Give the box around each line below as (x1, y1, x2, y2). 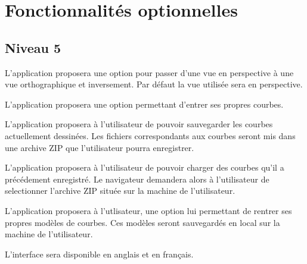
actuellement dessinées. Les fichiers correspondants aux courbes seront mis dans (5, 129, 296, 142)
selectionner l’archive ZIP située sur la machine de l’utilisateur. (5, 184, 235, 197)
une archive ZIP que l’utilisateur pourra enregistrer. (5, 141, 194, 153)
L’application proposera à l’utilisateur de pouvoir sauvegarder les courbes (5, 118, 273, 130)
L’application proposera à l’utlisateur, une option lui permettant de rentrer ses (5, 204, 292, 216)
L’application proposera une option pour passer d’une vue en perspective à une (5, 66, 294, 78)
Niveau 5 (5, 38, 61, 56)
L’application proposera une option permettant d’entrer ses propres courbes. (5, 98, 284, 110)
